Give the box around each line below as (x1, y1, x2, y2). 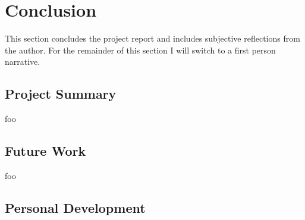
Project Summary (5, 84, 117, 103)
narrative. (5, 55, 40, 68)
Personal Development (5, 198, 146, 216)
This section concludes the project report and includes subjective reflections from (5, 32, 300, 45)
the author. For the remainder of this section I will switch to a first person (5, 43, 276, 56)
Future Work (5, 142, 86, 160)
